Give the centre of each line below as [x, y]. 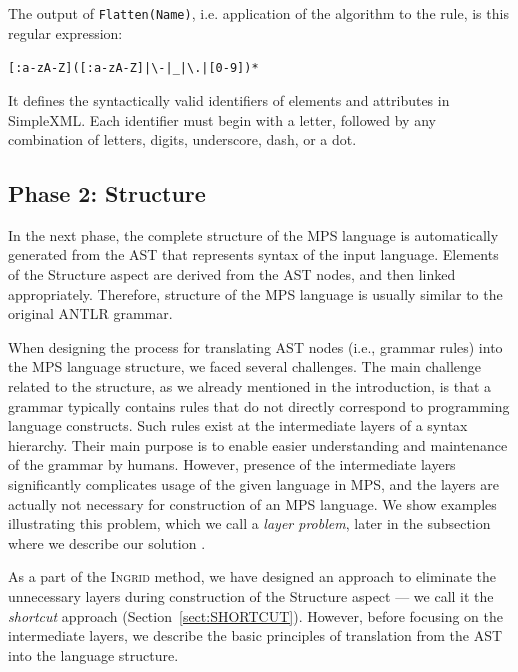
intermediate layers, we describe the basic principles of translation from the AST [255, 635]
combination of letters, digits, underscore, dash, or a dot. [182, 139]
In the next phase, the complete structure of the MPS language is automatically [253, 234]
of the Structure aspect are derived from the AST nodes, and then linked [232, 274]
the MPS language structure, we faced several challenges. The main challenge [245, 366]
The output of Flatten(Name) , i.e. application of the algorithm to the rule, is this [258, 13]
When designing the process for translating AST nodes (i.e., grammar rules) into [255, 346]
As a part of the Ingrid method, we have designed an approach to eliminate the [252, 576]
